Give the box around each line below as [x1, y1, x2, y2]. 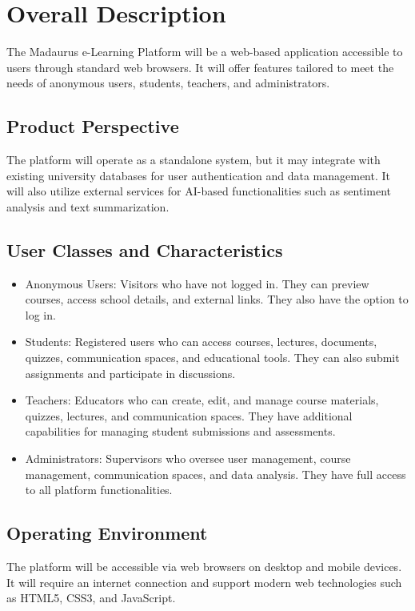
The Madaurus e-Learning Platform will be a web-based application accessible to [6, 43, 403, 60]
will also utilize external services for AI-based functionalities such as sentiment [6, 183, 391, 199]
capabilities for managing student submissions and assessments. [25, 423, 336, 440]
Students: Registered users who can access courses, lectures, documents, [25, 333, 377, 350]
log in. [25, 306, 56, 323]
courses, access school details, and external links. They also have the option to [25, 291, 409, 308]
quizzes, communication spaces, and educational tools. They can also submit [25, 349, 400, 366]
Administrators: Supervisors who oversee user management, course [25, 450, 351, 467]
